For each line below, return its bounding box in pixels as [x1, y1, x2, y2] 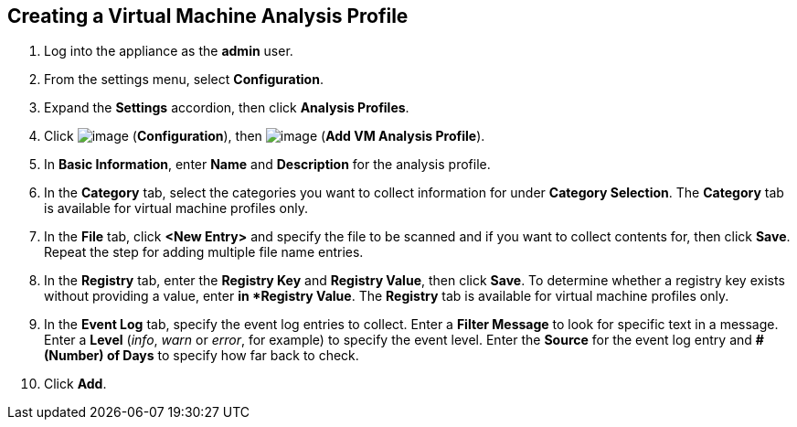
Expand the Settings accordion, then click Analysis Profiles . [44, 100, 409, 116]
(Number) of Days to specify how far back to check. [44, 347, 359, 364]
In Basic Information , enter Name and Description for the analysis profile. [44, 156, 491, 173]
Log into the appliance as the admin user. [44, 43, 293, 59]
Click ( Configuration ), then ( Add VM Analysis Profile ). [44, 128, 485, 144]
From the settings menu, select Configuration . [44, 71, 324, 88]
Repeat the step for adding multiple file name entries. [44, 244, 364, 261]
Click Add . [44, 376, 107, 392]
